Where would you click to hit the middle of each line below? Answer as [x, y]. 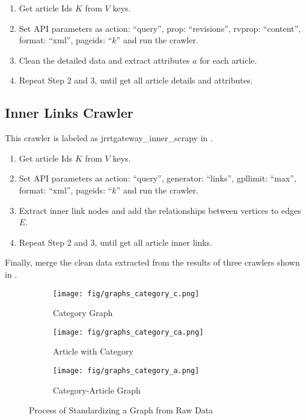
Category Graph [83, 313]
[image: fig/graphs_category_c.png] [126, 294]
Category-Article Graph [97, 390]
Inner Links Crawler [69, 113]
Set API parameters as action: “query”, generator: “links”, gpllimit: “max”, [158, 178]
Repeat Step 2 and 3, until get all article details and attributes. [136, 80]
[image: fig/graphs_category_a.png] [126, 371]
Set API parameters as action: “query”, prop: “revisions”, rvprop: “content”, [160, 28]
